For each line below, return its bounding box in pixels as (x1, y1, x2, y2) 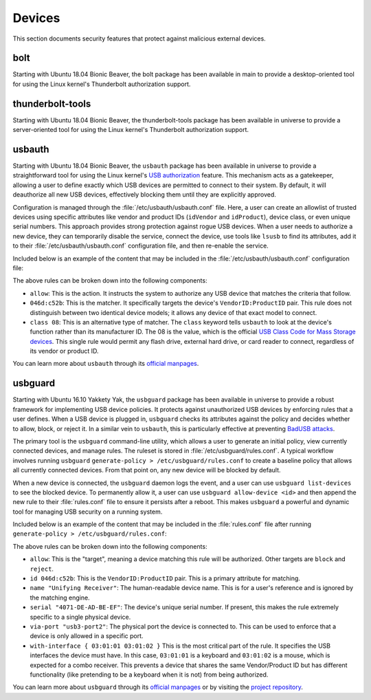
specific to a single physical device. (30, 613, 131, 621)
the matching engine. (30, 593, 90, 602)
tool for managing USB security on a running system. (12, 507, 163, 516)
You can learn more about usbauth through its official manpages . (12, 360, 199, 368)
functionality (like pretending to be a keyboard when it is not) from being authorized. (30, 670, 269, 679)
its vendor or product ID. (30, 347, 99, 356)
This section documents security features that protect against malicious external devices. (12, 34, 266, 43)
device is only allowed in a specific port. (30, 632, 144, 640)
